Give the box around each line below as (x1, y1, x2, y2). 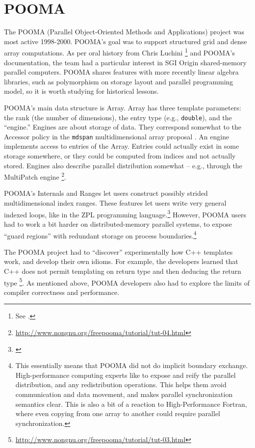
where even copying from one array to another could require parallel (15, 408, 221, 419)
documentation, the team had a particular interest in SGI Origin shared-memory (4, 57, 247, 67)
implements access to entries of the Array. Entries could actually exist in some (4, 141, 239, 151)
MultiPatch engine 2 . (4, 170, 67, 182)
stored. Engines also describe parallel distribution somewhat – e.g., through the (4, 160, 242, 170)
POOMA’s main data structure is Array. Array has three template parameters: (4, 102, 241, 112)
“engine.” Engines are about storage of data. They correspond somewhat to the (4, 122, 242, 132)
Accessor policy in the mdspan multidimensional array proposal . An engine (4, 131, 229, 141)
